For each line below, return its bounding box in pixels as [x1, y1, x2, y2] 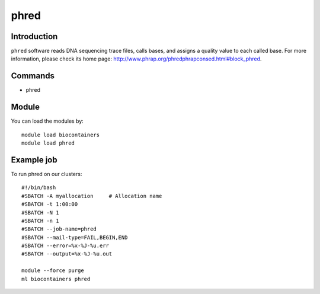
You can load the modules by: [11, 117, 84, 124]
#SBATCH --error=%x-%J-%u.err [21, 242, 110, 249]
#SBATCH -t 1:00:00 [21, 201, 78, 207]
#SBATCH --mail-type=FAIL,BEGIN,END [21, 234, 128, 241]
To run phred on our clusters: [11, 170, 82, 177]
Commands [11, 71, 55, 81]
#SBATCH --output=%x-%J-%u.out [21, 251, 113, 257]
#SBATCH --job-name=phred [21, 226, 97, 232]
